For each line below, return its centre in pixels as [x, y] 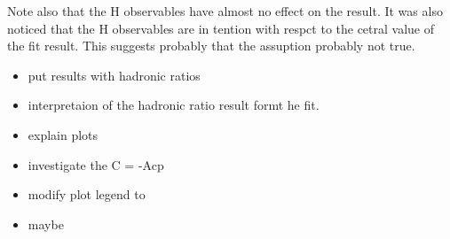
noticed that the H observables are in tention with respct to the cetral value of [221, 28]
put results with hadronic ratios [114, 75]
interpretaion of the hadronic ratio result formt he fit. [174, 105]
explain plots [63, 134]
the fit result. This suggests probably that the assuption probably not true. [211, 46]
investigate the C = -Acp [96, 164]
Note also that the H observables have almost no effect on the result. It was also [225, 11]
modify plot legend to [87, 194]
